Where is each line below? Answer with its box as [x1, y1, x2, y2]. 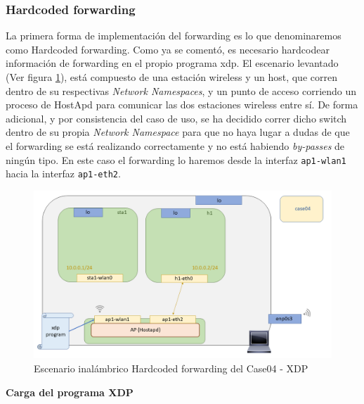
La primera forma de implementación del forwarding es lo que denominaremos [6, 28, 342, 43]
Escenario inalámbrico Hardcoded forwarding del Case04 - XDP [34, 360, 308, 375]
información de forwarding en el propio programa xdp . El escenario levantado [6, 56, 339, 70]
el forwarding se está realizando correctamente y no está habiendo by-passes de [6, 138, 345, 153]
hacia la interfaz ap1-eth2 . [6, 166, 121, 181]
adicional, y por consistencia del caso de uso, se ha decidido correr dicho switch [6, 111, 347, 125]
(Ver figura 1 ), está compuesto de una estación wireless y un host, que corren [6, 70, 337, 84]
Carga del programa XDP [6, 384, 134, 399]
